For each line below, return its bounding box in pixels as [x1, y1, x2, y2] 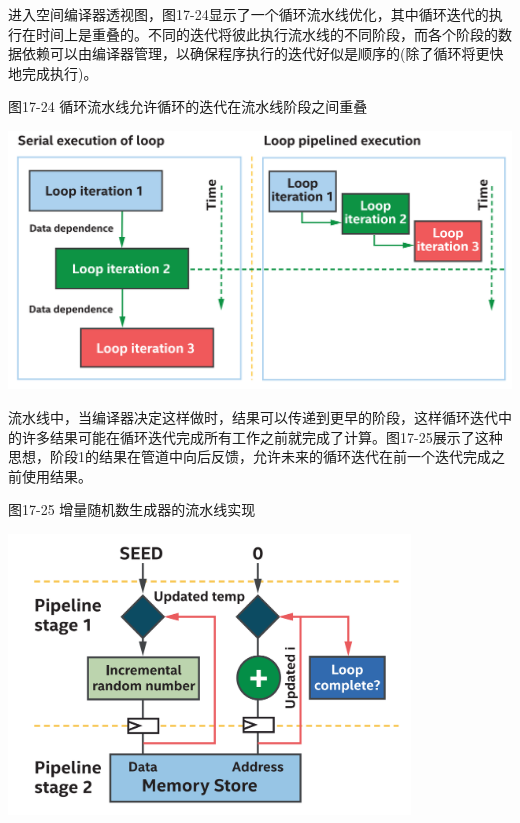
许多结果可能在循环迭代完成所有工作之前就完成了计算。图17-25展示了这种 [21, 426, 503, 447]
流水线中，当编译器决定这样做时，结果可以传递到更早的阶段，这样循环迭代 [8, 406, 498, 427]
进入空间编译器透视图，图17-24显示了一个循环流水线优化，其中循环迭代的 [8, 4, 489, 24]
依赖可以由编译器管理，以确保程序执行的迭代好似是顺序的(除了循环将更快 [21, 43, 504, 64]
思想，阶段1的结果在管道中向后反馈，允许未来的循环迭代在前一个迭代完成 [8, 446, 491, 467]
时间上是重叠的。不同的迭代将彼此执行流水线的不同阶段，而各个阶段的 [35, 23, 498, 44]
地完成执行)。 [8, 62, 98, 83]
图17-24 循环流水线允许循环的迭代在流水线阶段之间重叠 [8, 96, 368, 117]
